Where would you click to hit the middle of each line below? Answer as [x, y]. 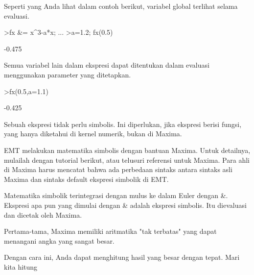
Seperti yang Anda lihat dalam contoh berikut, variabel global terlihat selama [121, 6]
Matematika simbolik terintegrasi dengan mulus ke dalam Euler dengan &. [116, 195]
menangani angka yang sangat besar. [59, 240]
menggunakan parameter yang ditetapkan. [68, 74]
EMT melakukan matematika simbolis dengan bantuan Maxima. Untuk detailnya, [127, 150]
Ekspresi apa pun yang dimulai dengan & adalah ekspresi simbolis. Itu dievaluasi [125, 205]
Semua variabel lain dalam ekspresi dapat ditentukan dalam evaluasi [107, 65]
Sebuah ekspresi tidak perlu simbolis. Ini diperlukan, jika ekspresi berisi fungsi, [123, 124]
